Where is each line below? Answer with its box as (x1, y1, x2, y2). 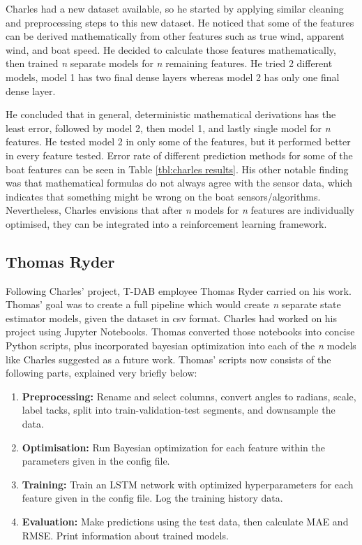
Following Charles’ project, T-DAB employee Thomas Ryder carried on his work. (6, 283, 352, 298)
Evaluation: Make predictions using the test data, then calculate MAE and (22, 514, 349, 529)
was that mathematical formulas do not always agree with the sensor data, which (6, 175, 353, 190)
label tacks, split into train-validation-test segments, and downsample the (22, 402, 335, 417)
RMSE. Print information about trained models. (22, 528, 229, 542)
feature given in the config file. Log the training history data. (22, 490, 283, 505)
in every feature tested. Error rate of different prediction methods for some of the (6, 147, 353, 162)
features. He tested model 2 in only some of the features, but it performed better (6, 134, 351, 149)
